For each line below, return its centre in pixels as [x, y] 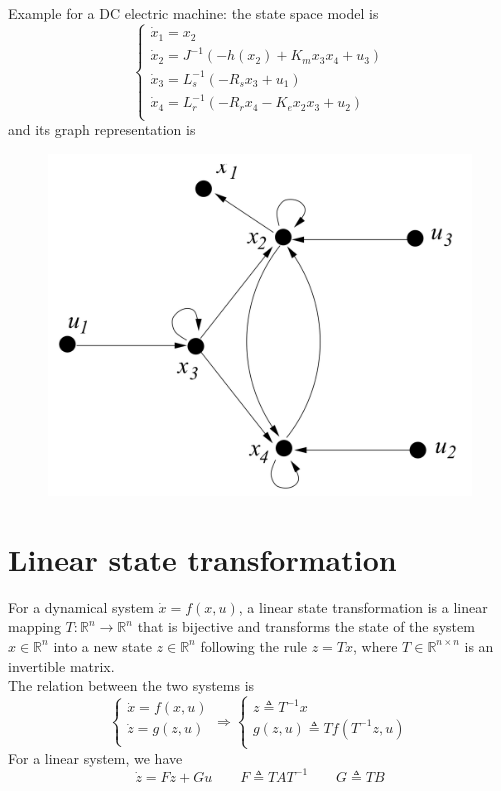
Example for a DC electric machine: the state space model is [193, 13]
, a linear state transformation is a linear [363, 606]
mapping [34, 626]
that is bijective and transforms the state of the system [306, 626]
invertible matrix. [61, 665]
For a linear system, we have [95, 757]
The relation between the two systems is [131, 685]
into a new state [102, 645]
